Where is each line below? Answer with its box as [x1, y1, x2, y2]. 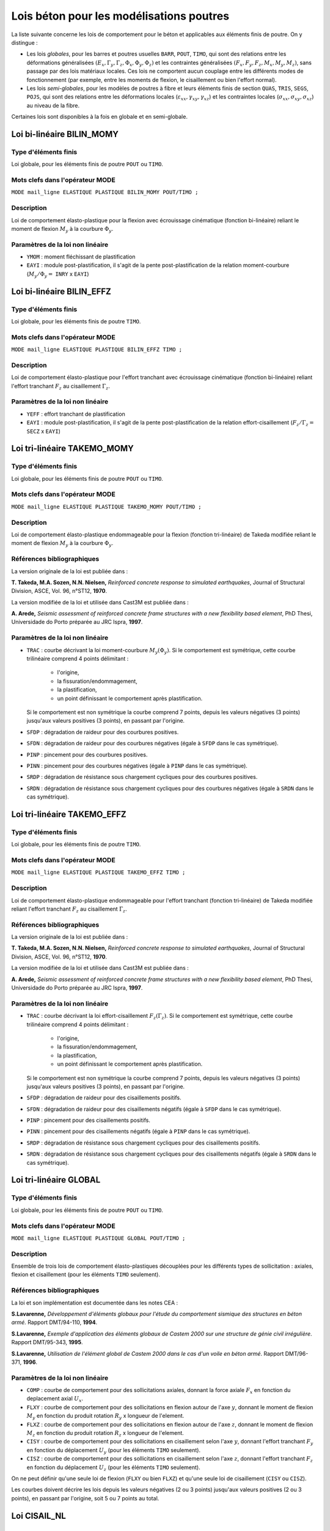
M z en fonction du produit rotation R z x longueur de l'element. [26, 1429, 185, 1438]
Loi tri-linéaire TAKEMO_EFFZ [11, 809, 127, 819]
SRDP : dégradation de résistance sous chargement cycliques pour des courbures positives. [26, 773, 258, 781]
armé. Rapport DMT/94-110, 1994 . [11, 1318, 98, 1326]
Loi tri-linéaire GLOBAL [11, 1175, 101, 1185]
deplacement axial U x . [26, 1395, 84, 1404]
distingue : [11, 39, 38, 46]
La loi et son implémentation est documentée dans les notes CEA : [11, 1299, 178, 1306]
